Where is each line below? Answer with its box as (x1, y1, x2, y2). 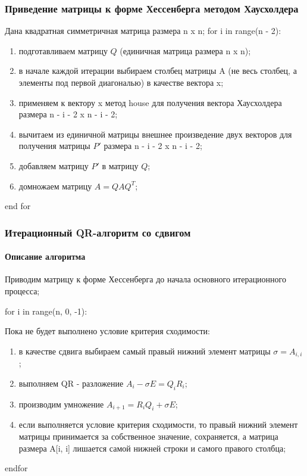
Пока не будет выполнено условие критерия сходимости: (5, 325, 210, 337)
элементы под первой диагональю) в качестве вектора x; (18, 76, 224, 88)
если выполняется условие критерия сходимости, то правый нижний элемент (18, 418, 298, 431)
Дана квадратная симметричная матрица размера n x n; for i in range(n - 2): (5, 24, 281, 37)
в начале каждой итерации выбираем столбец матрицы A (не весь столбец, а (18, 64, 297, 77)
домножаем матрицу (18, 179, 92, 192)
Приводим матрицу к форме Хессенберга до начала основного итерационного (5, 273, 286, 285)
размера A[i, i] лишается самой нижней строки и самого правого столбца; (18, 441, 286, 454)
